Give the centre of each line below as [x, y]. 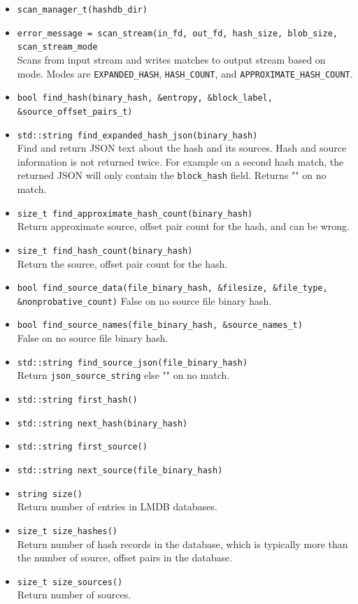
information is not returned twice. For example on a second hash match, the [180, 161]
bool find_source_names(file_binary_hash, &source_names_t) [160, 325]
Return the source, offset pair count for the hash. [122, 263]
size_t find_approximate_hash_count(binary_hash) [135, 214]
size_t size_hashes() [67, 531]
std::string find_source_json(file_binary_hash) [133, 362]
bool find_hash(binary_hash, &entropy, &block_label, [145, 98]
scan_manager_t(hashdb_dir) [82, 10]
